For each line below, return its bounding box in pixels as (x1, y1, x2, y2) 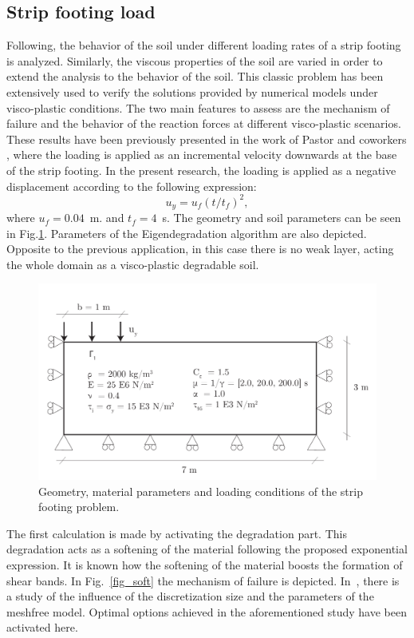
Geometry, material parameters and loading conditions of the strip (38, 482, 363, 499)
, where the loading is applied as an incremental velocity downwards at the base (6, 146, 397, 163)
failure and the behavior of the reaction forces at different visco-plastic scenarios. (6, 115, 401, 132)
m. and (89, 209, 124, 226)
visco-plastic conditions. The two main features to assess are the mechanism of (6, 99, 390, 116)
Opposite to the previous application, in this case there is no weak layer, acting (6, 240, 394, 257)
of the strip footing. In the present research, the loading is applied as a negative (6, 161, 396, 178)
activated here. (6, 619, 78, 636)
